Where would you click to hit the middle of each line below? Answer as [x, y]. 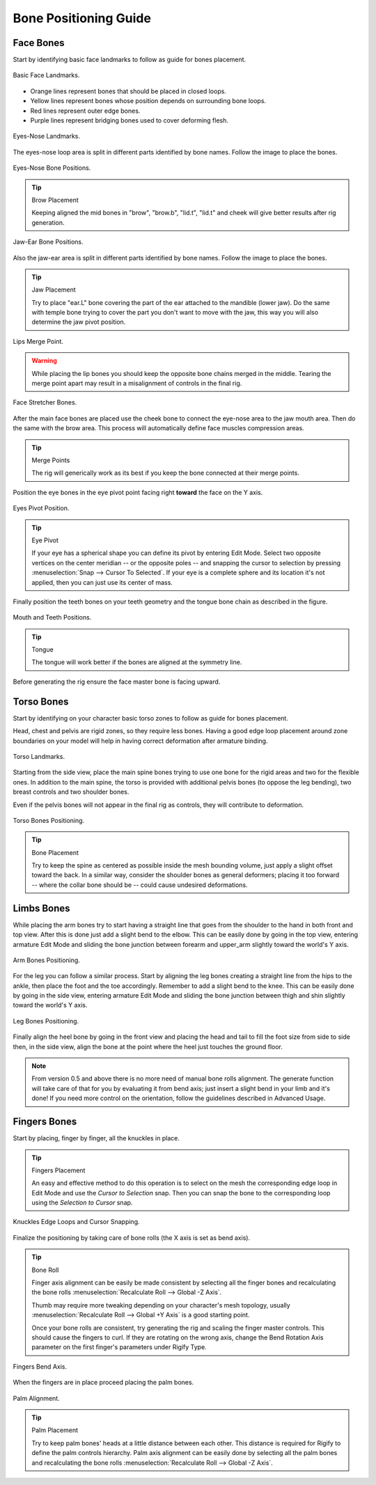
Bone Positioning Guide [82, 18]
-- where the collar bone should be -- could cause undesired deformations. [140, 885]
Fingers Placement [58, 1170]
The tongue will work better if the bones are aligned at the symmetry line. [137, 662]
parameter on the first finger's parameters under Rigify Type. [119, 1347]
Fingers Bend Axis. [40, 1366]
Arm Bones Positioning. [46, 960]
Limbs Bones [41, 908]
